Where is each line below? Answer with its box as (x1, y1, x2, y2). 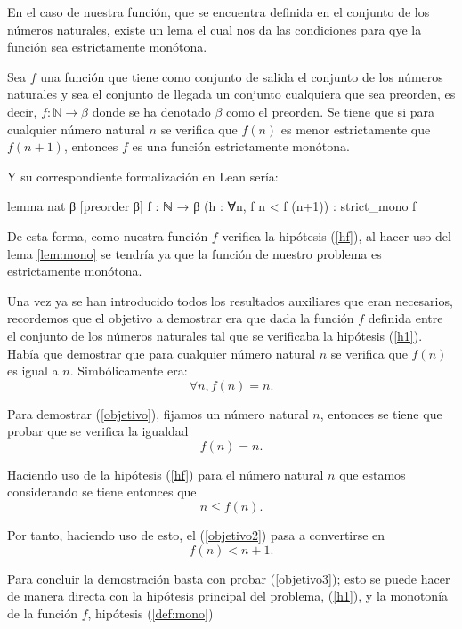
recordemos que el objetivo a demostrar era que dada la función (7, 309, 354, 327)
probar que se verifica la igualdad (7, 422, 189, 440)
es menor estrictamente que (280, 119, 431, 138)
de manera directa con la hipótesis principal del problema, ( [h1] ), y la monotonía (7, 586, 449, 605)
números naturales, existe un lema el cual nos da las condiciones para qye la (7, 20, 422, 38)
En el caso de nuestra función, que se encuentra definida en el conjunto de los (7, 3, 430, 20)
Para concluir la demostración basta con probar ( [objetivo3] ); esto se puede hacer (7, 569, 450, 587)
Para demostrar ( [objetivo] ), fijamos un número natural (7, 404, 309, 423)
